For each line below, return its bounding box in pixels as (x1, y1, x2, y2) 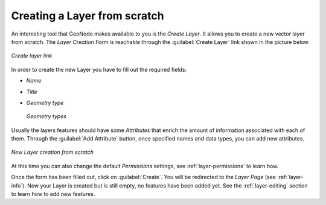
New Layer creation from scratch (11, 148, 94, 156)
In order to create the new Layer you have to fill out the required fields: (11, 66, 187, 73)
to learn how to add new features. (11, 191, 95, 198)
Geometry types (26, 113, 66, 120)
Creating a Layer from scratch (11, 9, 164, 22)
